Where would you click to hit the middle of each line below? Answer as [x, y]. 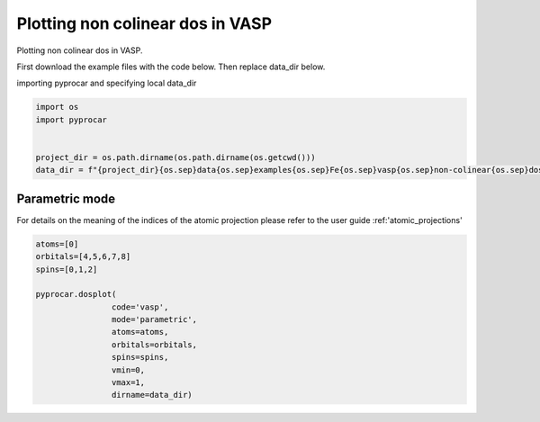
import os [57, 107]
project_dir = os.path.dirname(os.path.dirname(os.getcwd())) [175, 157]
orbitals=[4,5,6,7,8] [83, 257]
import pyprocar [72, 120]
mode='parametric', [154, 320]
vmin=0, [128, 370]
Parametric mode [66, 198]
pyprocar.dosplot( [76, 294]
